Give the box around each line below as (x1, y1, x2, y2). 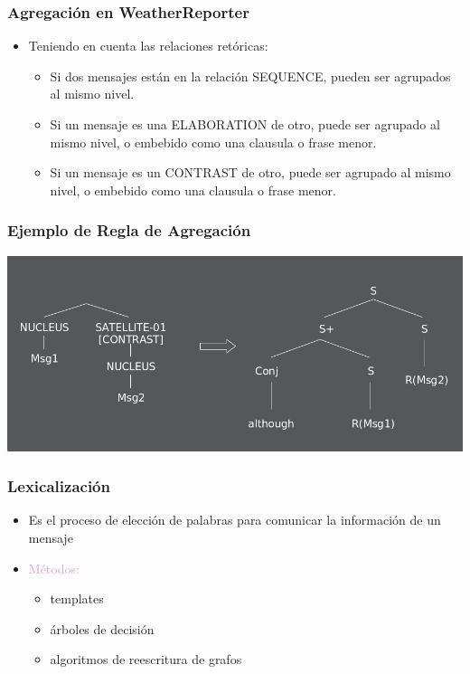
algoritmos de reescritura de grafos (50, 650, 242, 669)
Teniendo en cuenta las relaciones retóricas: (28, 36, 268, 55)
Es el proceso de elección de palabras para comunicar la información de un (28, 510, 441, 529)
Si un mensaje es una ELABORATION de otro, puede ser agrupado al (50, 115, 440, 133)
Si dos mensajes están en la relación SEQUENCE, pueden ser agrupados (50, 66, 451, 85)
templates (50, 589, 104, 608)
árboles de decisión (50, 619, 155, 638)
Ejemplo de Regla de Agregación (7, 219, 251, 242)
